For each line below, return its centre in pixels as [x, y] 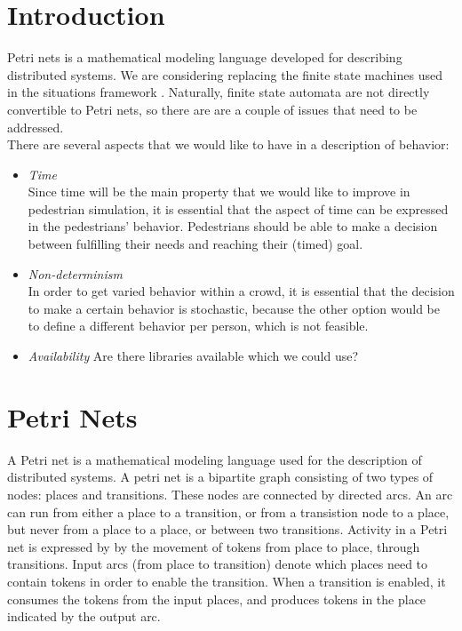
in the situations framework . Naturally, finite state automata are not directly [219, 92]
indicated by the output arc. [84, 616]
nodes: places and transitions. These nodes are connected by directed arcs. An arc [230, 494]
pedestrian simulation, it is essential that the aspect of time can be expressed [238, 208]
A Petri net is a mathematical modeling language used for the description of [215, 459]
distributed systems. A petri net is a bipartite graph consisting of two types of [220, 477]
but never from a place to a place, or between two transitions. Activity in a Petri [227, 529]
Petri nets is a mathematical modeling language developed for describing [205, 57]
